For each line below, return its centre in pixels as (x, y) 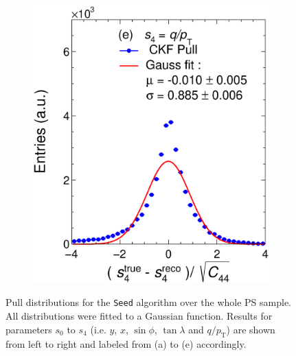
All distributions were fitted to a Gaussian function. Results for (139, 316)
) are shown (251, 329)
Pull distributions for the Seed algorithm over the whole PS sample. (149, 302)
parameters (29, 329)
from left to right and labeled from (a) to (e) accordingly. (126, 343)
